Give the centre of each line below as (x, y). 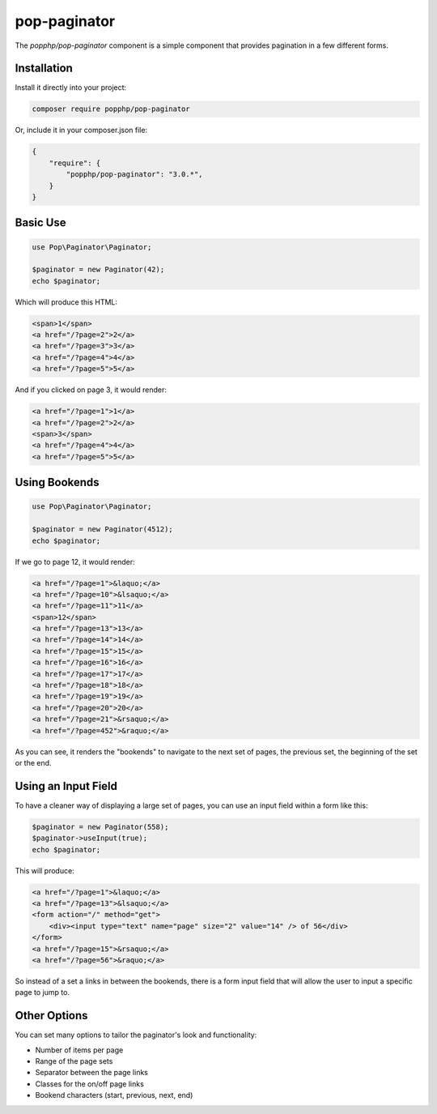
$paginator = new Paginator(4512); (102, 529)
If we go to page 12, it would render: (75, 561)
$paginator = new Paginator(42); (98, 270)
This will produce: (45, 870)
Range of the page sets (74, 1061)
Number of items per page (79, 1050)
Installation (44, 68)
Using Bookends (57, 482)
